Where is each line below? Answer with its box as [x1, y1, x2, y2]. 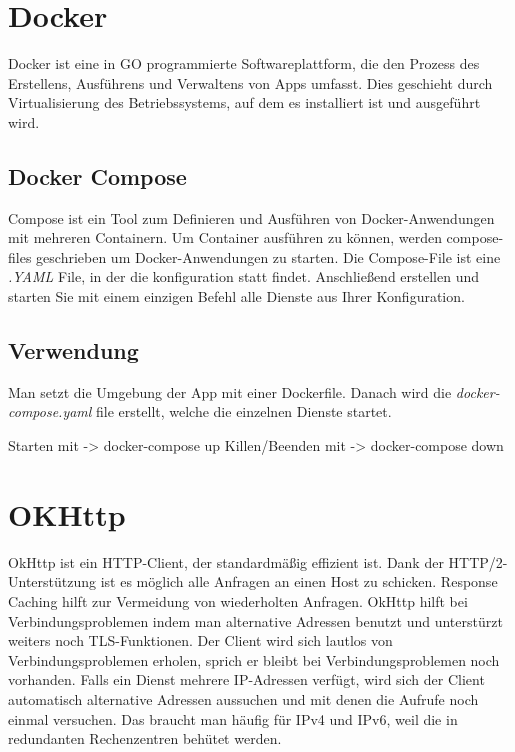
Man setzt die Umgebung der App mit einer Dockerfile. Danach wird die [8, 381, 452, 402]
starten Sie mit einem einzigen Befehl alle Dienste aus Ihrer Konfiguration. [8, 286, 465, 307]
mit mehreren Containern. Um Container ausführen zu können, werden [8, 227, 442, 248]
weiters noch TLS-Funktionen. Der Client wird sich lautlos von [8, 630, 393, 651]
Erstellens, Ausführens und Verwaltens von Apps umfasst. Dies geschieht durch [8, 72, 493, 93]
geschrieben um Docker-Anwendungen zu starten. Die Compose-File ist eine [36, 246, 501, 267]
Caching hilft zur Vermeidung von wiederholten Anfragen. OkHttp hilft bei [8, 590, 468, 611]
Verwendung [8, 335, 139, 366]
